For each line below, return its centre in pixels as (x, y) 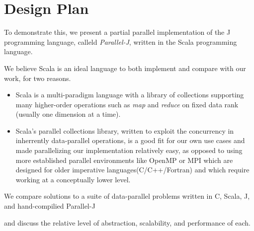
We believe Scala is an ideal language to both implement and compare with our (125, 68)
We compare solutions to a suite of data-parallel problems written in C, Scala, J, (127, 196)
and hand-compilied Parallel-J (50, 206)
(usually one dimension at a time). (68, 114)
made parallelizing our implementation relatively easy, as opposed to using (129, 150)
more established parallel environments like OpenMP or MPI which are (124, 160)
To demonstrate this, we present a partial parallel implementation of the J (117, 32)
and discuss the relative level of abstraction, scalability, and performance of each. (127, 222)
